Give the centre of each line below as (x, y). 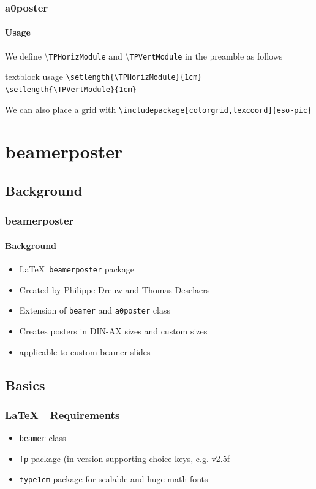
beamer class (43, 438)
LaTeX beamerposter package (77, 269)
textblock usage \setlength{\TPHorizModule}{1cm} (103, 76)
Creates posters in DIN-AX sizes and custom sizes (113, 330)
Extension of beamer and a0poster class (95, 310)
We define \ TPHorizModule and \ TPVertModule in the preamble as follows (144, 56)
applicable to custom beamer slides (85, 351)
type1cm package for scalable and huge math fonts (114, 479)
